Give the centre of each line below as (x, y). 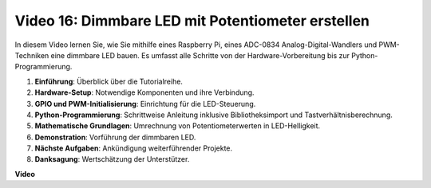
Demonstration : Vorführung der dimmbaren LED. (115, 137)
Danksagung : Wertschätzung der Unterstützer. (112, 159)
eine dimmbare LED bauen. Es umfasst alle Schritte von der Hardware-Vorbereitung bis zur (200, 55)
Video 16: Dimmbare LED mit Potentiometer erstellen (192, 21)
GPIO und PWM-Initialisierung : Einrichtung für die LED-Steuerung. (145, 104)
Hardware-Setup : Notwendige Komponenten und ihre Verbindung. (144, 92)
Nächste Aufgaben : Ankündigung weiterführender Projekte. (134, 148)
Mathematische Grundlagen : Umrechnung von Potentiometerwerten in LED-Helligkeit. (178, 126)
